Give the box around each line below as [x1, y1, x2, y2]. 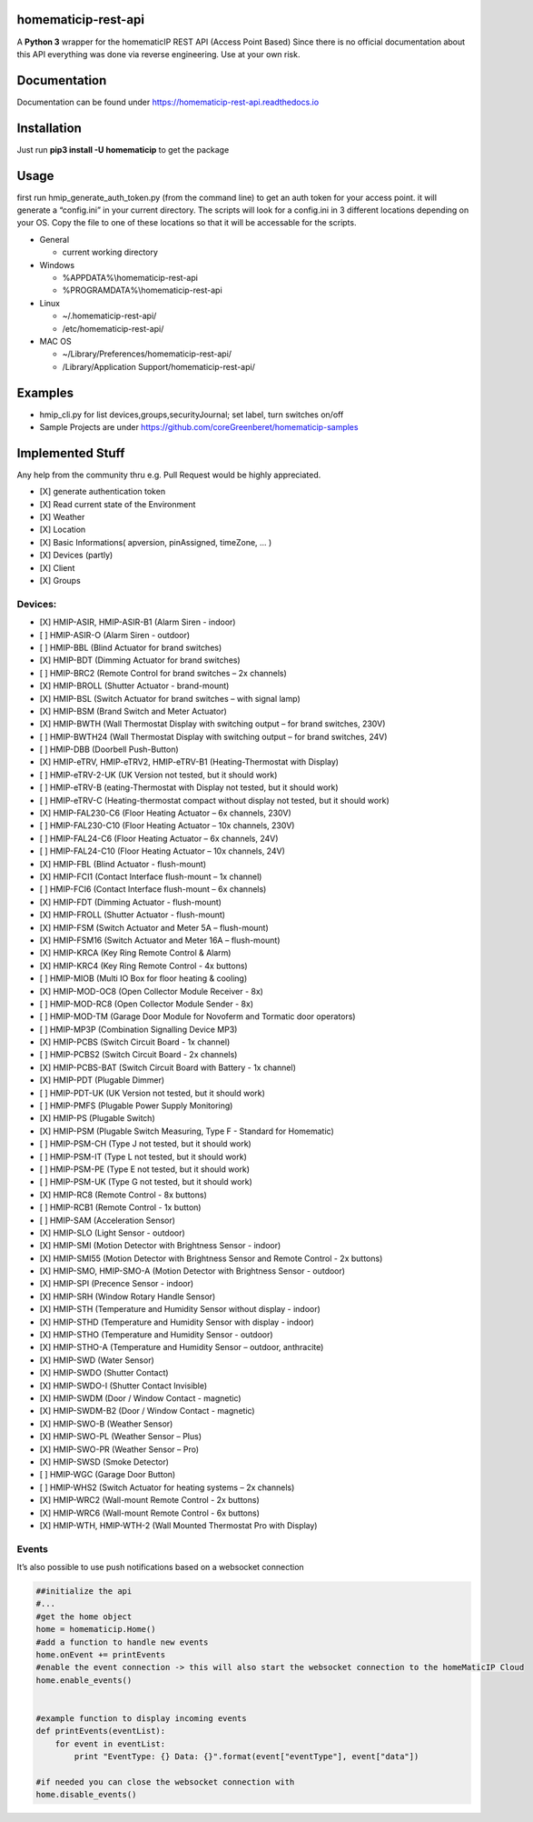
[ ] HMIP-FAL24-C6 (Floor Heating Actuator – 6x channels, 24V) [39, 833, 279, 844]
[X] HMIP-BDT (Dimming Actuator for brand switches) [39, 655, 241, 666]
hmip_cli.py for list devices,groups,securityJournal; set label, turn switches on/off [39, 409, 344, 420]
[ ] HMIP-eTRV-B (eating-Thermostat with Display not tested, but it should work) [39, 782, 340, 793]
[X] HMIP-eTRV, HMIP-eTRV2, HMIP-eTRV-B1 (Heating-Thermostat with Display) [39, 756, 340, 767]
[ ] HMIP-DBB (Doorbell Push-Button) [39, 744, 179, 755]
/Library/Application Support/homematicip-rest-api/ [62, 361, 256, 372]
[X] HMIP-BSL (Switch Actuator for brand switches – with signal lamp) [39, 693, 301, 704]
